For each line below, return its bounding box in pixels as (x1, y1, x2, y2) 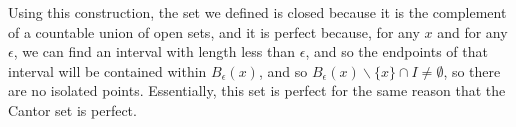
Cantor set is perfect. (8, 99, 137, 120)
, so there (443, 60, 501, 81)
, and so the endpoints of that (305, 41, 488, 62)
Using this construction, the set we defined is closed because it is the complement (8, 2, 507, 22)
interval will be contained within (8, 60, 207, 81)
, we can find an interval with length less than (13, 41, 296, 62)
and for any (437, 21, 508, 42)
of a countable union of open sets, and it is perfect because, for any (8, 21, 420, 42)
